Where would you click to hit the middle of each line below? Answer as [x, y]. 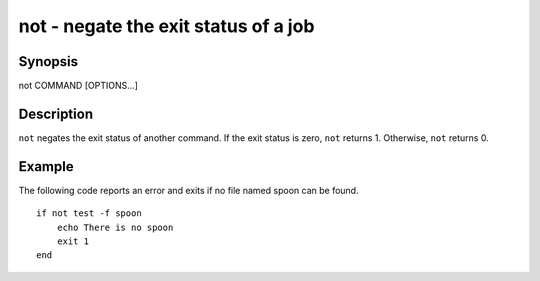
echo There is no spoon [115, 227]
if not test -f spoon [89, 213]
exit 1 [73, 241]
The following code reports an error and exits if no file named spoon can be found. [188, 190]
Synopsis [48, 61]
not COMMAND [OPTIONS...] [78, 86]
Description [56, 113]
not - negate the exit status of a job [166, 26]
